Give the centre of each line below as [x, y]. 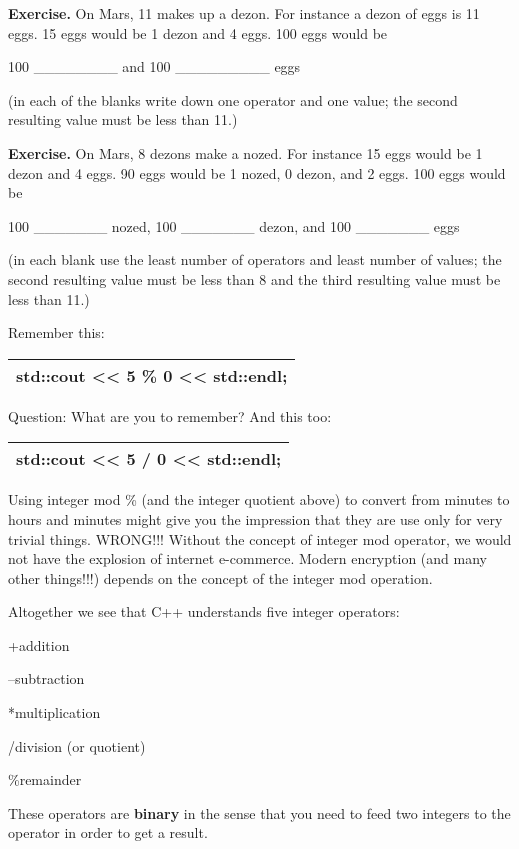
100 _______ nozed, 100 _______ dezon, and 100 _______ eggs [234, 225]
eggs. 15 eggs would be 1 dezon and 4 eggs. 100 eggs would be [198, 32]
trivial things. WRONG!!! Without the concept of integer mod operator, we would [260, 538]
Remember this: [56, 332]
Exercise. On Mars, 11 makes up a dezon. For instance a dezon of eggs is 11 [244, 13]
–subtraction [46, 678]
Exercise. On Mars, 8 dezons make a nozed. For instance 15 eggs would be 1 [245, 152]
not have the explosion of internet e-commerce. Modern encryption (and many [247, 558]
